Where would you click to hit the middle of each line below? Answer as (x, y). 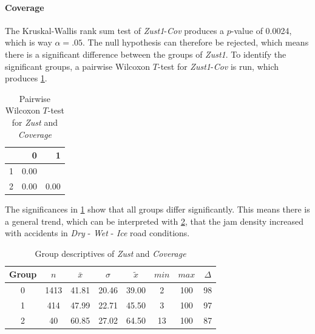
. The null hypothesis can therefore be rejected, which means (196, 42)
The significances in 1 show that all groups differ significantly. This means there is (157, 209)
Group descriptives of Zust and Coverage (110, 253)
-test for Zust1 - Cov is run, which (218, 66)
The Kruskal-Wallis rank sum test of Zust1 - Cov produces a (115, 30)
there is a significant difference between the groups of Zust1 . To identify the (146, 54)
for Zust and (35, 122)
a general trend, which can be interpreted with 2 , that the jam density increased (154, 221)
